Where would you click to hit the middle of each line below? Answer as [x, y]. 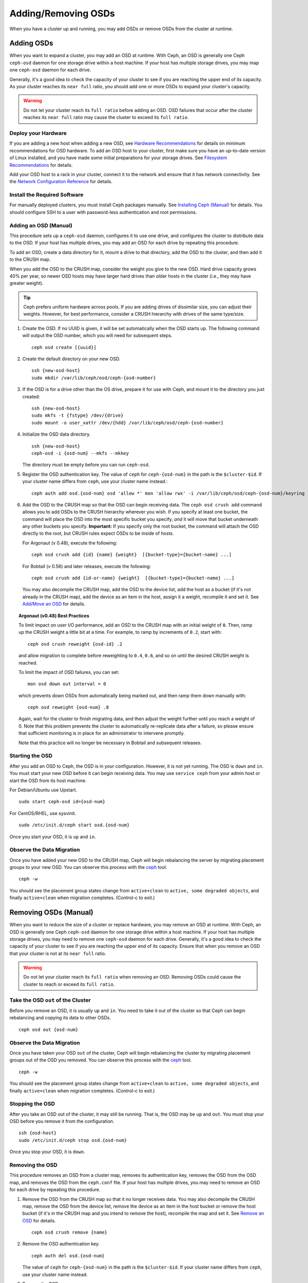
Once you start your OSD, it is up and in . [53, 837]
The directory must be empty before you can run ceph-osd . [86, 465]
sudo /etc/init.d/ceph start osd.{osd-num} [74, 825]
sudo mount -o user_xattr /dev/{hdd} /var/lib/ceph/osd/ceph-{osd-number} [128, 423]
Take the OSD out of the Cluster [50, 1000]
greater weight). [26, 283]
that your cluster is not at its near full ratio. [58, 953]
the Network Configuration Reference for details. [61, 182]
